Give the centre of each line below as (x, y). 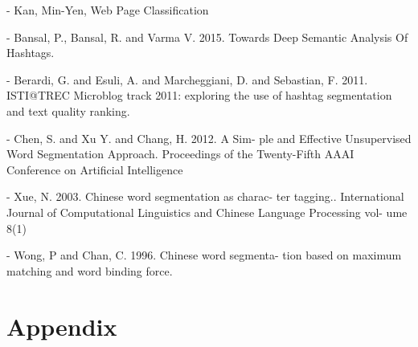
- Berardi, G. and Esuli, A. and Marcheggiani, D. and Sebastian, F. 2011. (187, 79)
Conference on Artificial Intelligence (95, 169)
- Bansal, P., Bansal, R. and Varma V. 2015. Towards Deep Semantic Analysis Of (207, 37)
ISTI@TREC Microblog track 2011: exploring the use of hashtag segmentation (199, 95)
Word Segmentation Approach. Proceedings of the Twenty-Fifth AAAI (180, 154)
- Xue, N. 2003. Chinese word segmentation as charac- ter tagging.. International (205, 196)
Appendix (62, 326)
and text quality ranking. (68, 110)
